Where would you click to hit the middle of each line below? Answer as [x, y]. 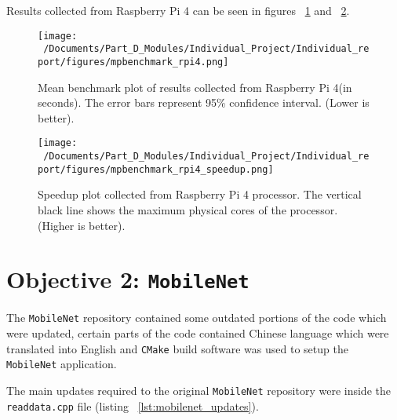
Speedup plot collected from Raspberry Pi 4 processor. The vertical [200, 194]
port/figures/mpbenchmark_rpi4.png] [133, 62]
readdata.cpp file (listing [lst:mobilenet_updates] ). [133, 405]
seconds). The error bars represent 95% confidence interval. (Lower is [204, 102]
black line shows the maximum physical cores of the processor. [188, 209]
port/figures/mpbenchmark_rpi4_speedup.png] [156, 169]
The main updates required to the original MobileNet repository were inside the [198, 390]
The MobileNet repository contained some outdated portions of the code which [197, 318]
